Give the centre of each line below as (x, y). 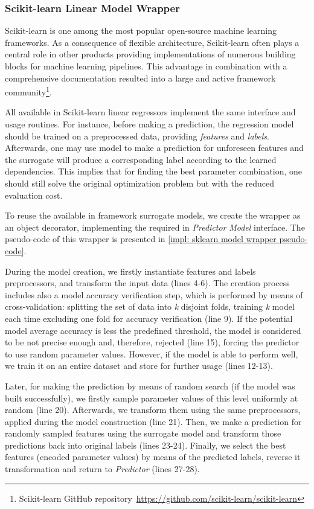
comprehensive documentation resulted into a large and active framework (140, 78)
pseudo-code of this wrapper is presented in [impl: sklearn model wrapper (141, 239)
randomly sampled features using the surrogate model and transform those (143, 433)
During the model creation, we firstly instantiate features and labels (130, 271)
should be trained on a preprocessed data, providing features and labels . (137, 136)
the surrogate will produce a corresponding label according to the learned (141, 159)
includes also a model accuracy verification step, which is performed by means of (154, 294)
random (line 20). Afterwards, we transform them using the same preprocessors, (153, 410)
